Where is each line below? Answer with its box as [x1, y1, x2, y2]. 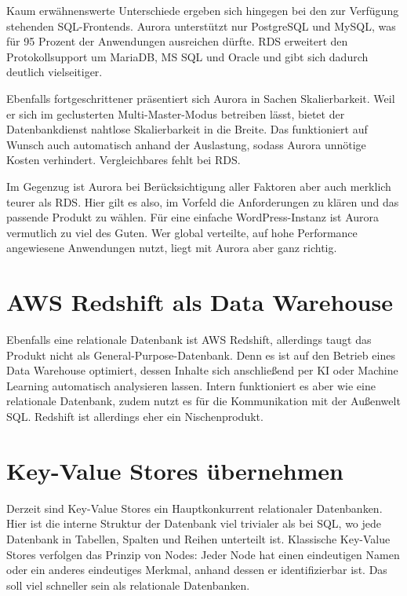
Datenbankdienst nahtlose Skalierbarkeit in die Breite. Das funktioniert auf [6, 121, 368, 137]
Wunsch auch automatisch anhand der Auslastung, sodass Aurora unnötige [6, 136, 366, 152]
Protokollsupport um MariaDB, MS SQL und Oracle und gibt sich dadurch [6, 48, 369, 64]
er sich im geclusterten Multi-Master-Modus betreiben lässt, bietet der [6, 105, 345, 122]
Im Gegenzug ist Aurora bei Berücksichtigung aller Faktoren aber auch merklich [6, 177, 391, 194]
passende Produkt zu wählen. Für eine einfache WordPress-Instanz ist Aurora [6, 209, 380, 225]
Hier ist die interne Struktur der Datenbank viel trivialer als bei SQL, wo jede [6, 515, 382, 532]
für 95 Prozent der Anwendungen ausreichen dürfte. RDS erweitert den [6, 33, 348, 49]
